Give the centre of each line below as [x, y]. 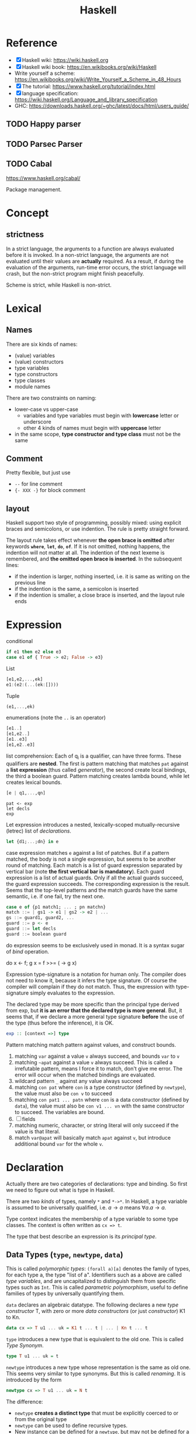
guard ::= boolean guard [36, 934]
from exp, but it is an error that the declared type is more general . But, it [94, 1010]
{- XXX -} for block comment [50, 490]
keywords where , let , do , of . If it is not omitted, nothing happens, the [88, 546]
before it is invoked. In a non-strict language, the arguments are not [87, 255]
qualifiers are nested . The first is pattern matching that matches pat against [97, 764]
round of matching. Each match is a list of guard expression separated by [94, 865]
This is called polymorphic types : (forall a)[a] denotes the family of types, [98, 1269]
